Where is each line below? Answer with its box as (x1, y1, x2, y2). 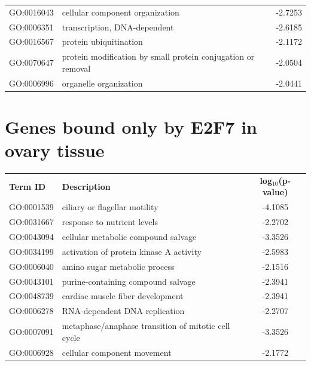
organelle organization (62, 76, 143, 89)
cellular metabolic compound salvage (62, 230, 197, 242)
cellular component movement (62, 346, 172, 358)
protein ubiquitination (62, 35, 143, 48)
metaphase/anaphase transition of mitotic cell (62, 319, 230, 332)
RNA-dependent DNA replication (62, 305, 185, 317)
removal (62, 61, 91, 74)
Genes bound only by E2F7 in (5, 115, 257, 139)
